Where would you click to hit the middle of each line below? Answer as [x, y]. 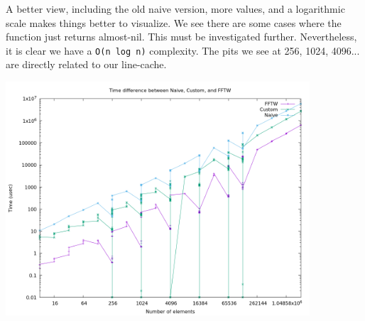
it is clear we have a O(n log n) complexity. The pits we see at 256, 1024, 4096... [183, 50]
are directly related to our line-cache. [86, 64]
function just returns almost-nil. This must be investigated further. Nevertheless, [181, 37]
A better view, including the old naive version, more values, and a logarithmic [175, 9]
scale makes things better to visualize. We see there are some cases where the [174, 22]
